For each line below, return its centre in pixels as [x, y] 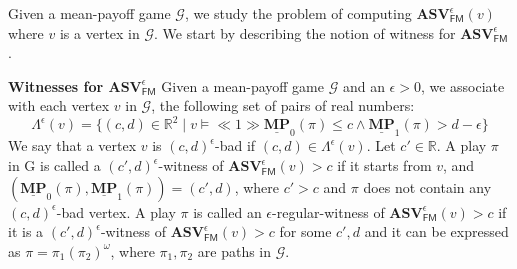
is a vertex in [99, 32]
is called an [227, 211]
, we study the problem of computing [298, 13]
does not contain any [427, 186]
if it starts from [384, 165]
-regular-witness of [328, 211]
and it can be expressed [436, 231]
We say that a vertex [72, 145]
